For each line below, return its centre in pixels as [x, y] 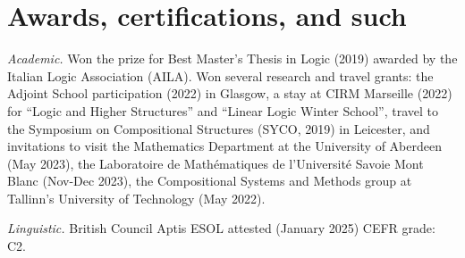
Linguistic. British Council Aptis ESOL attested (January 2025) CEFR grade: [221, 228]
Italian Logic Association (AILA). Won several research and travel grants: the [220, 75]
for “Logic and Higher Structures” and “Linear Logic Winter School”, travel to [223, 110]
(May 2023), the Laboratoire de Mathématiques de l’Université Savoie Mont [216, 163]
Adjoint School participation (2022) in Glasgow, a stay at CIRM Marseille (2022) [230, 93]
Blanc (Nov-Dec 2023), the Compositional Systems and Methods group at [210, 181]
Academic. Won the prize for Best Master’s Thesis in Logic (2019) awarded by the [232, 58]
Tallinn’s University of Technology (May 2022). [136, 198]
